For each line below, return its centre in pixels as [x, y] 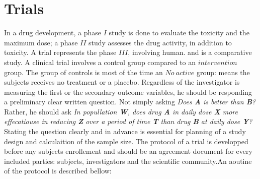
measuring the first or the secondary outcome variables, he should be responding [128, 92]
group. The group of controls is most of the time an [83, 72]
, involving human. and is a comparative [190, 52]
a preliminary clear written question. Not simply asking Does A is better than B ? [130, 102]
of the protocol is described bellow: [58, 171]
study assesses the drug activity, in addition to [160, 42]
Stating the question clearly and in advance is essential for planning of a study [125, 131]
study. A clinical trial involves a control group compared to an [100, 62]
